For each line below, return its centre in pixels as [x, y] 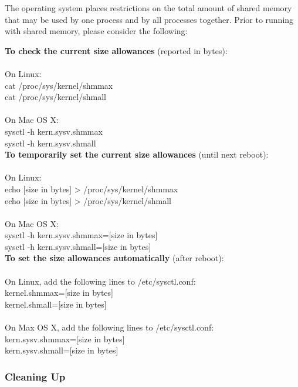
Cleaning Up [35, 376]
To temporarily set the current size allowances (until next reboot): [137, 154]
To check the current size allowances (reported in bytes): [116, 50]
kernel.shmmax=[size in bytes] [59, 293]
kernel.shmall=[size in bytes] [56, 304]
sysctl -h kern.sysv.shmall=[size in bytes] [78, 246]
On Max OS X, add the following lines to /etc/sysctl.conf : [109, 327]
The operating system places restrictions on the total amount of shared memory [148, 8]
